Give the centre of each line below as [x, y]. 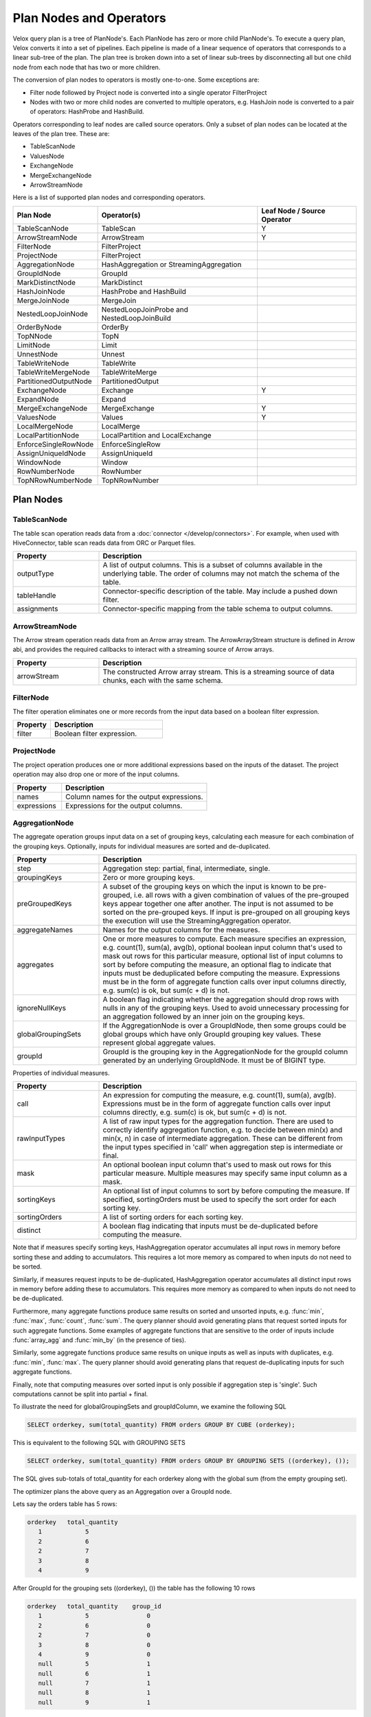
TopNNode [35, 336]
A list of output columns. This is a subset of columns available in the [213, 565]
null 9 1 [94, 1702]
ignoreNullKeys [42, 1008]
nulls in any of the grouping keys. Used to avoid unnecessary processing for [226, 1008]
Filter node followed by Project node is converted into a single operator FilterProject [148, 92]
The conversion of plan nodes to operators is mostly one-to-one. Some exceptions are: [136, 80]
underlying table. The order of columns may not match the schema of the [221, 573]
